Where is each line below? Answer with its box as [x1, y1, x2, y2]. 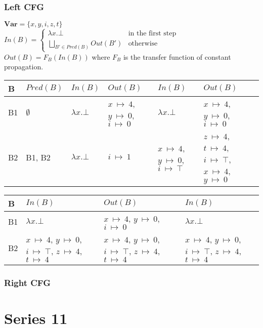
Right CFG [4, 276, 51, 289]
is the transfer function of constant [123, 51, 231, 62]
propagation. [4, 61, 43, 72]
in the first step [128, 29, 177, 37]
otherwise [128, 39, 158, 47]
